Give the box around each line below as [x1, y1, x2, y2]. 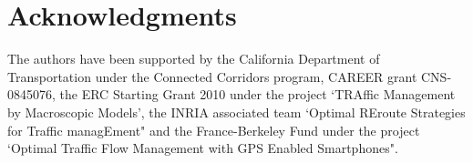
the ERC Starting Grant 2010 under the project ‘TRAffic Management [59, 85, 456, 104]
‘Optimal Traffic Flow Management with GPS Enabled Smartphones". [7, 138, 398, 158]
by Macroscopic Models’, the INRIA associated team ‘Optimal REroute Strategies [7, 102, 466, 121]
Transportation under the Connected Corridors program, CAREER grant [7, 66, 417, 86]
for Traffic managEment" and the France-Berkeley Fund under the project [7, 120, 420, 139]
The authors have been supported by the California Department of [7, 49, 380, 68]
